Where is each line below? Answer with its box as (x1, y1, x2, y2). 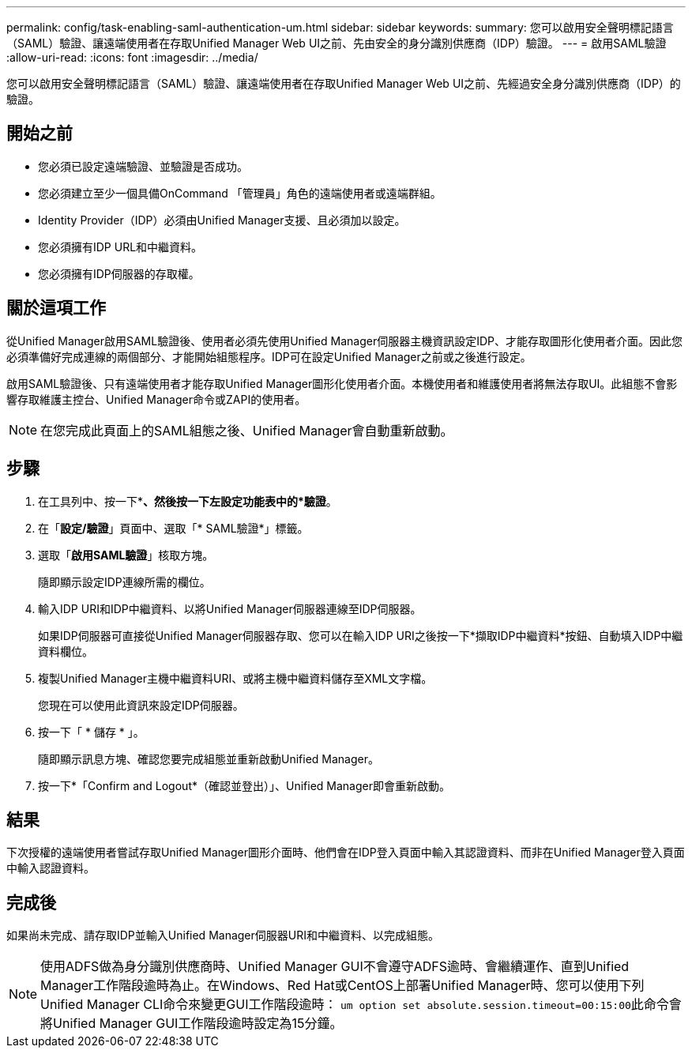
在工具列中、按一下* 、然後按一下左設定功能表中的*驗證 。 (38, 494, 337, 508)
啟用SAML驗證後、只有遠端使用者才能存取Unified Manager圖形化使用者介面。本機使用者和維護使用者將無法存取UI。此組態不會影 (6, 376, 678, 390)
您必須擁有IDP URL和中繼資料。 (38, 239, 203, 254)
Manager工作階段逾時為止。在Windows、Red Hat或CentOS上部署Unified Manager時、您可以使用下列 (40, 977, 645, 994)
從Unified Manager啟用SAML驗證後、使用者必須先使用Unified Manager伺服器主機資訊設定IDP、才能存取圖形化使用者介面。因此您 (6, 333, 683, 348)
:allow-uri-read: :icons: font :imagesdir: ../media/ (6, 51, 258, 64)
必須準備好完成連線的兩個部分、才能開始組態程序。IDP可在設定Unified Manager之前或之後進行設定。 (6, 349, 532, 363)
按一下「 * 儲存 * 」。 (38, 725, 145, 739)
